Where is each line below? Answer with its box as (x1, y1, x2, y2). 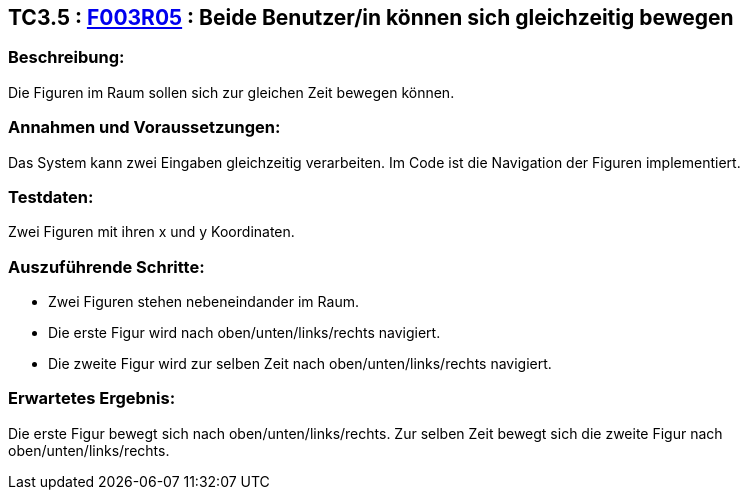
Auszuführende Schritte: (8, 256, 205, 277)
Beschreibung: (8, 47, 125, 68)
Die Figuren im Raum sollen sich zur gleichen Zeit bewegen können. (8, 83, 455, 101)
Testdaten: (8, 186, 94, 207)
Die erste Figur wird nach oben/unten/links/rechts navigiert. (48, 324, 441, 342)
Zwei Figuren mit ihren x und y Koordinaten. (8, 223, 295, 241)
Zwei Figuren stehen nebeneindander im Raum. (48, 293, 359, 311)
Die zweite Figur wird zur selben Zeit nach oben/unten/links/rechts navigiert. (48, 355, 552, 373)
